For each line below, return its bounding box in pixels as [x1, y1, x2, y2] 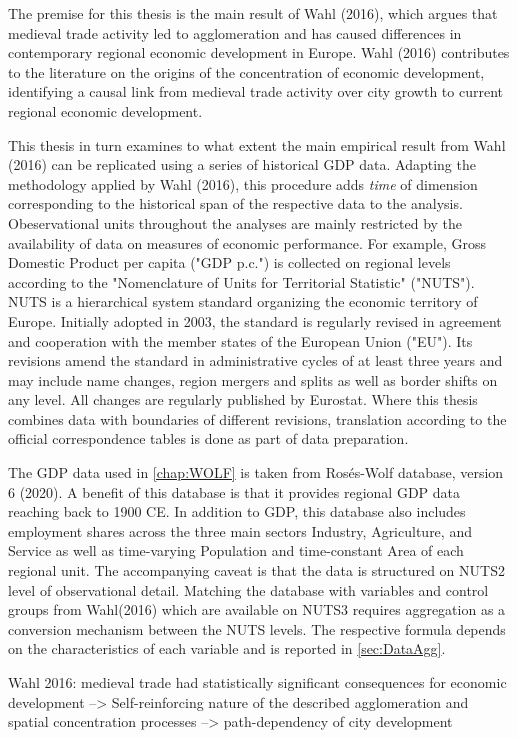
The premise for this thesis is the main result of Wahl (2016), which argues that [8, 3, 498, 23]
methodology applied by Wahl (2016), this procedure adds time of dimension [8, 173, 478, 194]
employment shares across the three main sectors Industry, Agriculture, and [8, 520, 472, 541]
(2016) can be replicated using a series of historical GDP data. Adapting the [8, 154, 476, 175]
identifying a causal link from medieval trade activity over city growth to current [8, 81, 503, 102]
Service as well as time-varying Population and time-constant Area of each [8, 540, 464, 561]
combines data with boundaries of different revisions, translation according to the [8, 408, 507, 429]
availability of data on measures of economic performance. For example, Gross [8, 232, 486, 253]
